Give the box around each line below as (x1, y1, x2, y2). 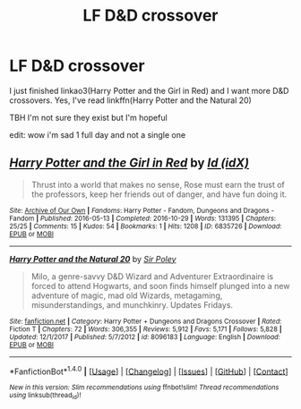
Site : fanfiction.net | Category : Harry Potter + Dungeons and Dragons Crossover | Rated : (9, 317, 282, 326)
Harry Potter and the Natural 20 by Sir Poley (9, 253, 176, 264)
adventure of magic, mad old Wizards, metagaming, (30, 290, 223, 301)
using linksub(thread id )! (9, 391, 82, 401)
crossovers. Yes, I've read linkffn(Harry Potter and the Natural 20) (9, 95, 253, 106)
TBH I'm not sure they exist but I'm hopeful (9, 112, 168, 123)
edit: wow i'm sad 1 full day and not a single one (9, 129, 186, 140)
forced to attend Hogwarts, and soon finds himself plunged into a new (30, 280, 290, 291)
